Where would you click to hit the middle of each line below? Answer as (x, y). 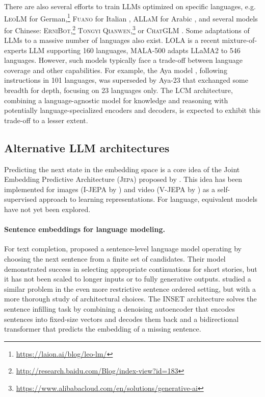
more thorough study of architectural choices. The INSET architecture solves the (130, 299)
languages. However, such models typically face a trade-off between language (124, 60)
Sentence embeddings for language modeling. (85, 229)
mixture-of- (240, 40)
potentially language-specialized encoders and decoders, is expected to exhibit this (132, 110)
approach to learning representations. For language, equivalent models (148, 199)
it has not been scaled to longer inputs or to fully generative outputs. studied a (128, 279)
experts (16, 50)
